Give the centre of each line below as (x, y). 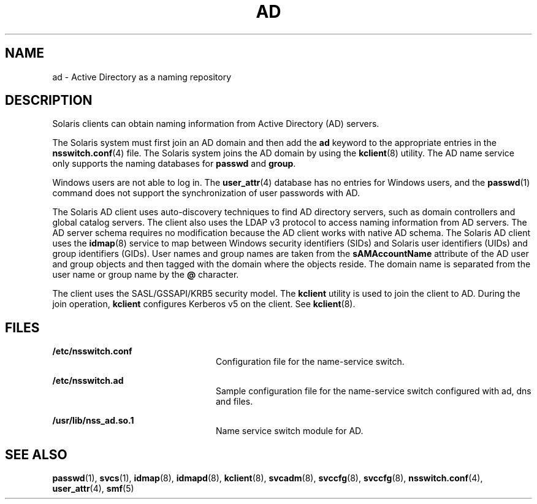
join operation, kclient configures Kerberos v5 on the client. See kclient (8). (204, 304)
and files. (234, 402)
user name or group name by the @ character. (146, 275)
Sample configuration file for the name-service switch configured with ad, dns (374, 391)
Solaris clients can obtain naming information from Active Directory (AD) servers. (216, 124)
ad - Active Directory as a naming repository (142, 77)
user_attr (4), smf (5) (93, 489)
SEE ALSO (36, 454)
